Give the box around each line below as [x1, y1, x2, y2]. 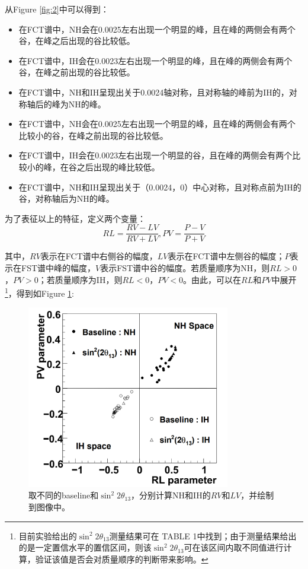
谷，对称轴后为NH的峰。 [18, 192, 114, 205]
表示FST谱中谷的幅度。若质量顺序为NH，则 [100, 261, 270, 274]
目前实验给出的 [18, 529, 77, 542]
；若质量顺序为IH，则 [38, 273, 123, 285]
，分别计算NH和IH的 [131, 489, 211, 501]
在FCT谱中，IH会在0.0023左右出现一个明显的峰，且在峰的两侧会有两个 [18, 54, 293, 66]
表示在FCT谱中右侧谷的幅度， [40, 250, 158, 262]
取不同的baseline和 [28, 489, 99, 501]
